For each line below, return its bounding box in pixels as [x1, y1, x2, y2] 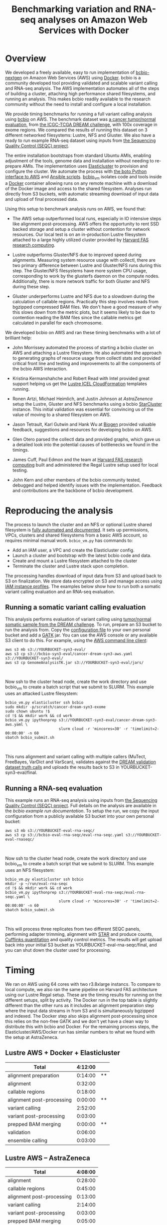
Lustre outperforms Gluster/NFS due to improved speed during [12, 251, 142, 258]
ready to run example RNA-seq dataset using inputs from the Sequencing [5, 137, 156, 143]
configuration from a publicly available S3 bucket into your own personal [5, 813, 155, 819]
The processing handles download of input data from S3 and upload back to [5, 573, 162, 579]
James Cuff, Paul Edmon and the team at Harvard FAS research [12, 456, 143, 463]
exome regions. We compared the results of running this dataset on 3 [5, 126, 148, 133]
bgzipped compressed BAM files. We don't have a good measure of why [12, 304, 162, 310]
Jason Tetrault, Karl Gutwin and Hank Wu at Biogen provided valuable [12, 421, 156, 427]
